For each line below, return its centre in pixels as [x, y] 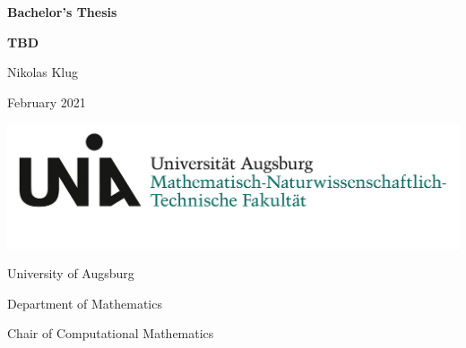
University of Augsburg [71, 273]
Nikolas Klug [43, 72]
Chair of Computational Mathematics [111, 333]
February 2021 [47, 102]
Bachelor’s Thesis [62, 12]
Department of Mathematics [85, 303]
